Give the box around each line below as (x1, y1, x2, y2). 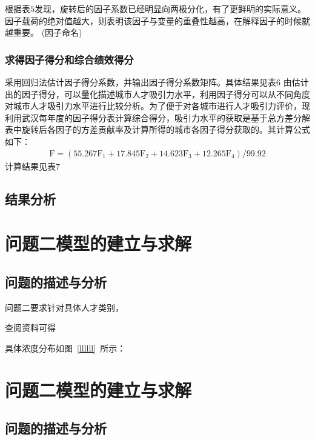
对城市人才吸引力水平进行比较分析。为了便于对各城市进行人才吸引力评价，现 (5, 99, 310, 112)
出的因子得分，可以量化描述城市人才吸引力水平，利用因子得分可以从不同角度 (5, 87, 310, 100)
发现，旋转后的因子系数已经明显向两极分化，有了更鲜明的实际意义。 (35, 2, 306, 15)
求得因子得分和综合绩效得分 (5, 52, 134, 67)
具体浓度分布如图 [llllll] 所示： (5, 341, 126, 354)
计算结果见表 (5, 159, 56, 172)
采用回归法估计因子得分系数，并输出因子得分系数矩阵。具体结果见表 (5, 76, 276, 88)
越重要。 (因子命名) (5, 26, 82, 39)
